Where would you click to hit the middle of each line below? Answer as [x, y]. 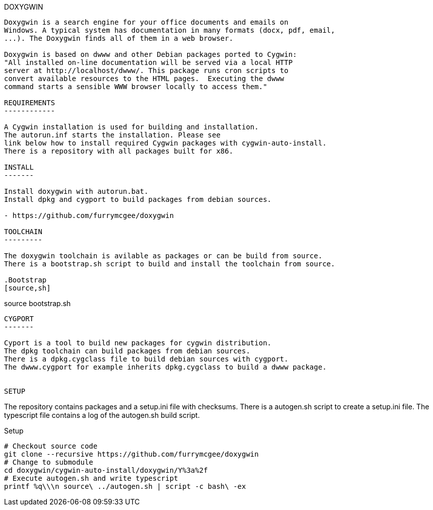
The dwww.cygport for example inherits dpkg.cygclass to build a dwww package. [165, 367]
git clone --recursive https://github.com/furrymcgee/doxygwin [131, 454]
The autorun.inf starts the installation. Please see [112, 135]
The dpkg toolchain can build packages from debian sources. [127, 351]
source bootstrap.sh [38, 303]
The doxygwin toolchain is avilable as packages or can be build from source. [163, 256]
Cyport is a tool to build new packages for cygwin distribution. [138, 343]
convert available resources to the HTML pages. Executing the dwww [144, 79]
